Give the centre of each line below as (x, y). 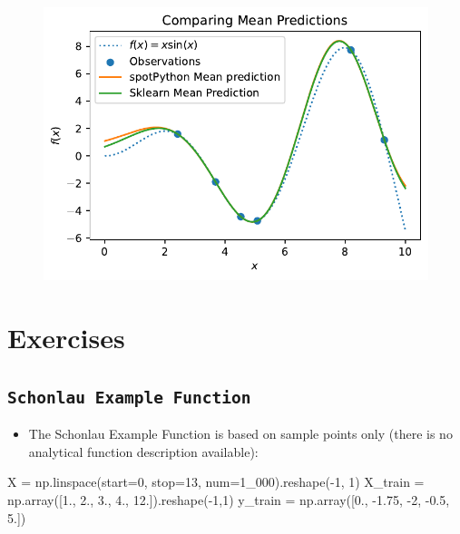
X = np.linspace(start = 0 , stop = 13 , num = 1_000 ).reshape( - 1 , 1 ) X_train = (216, 482)
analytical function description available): (143, 451)
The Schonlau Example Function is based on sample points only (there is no (240, 434)
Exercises (66, 338)
